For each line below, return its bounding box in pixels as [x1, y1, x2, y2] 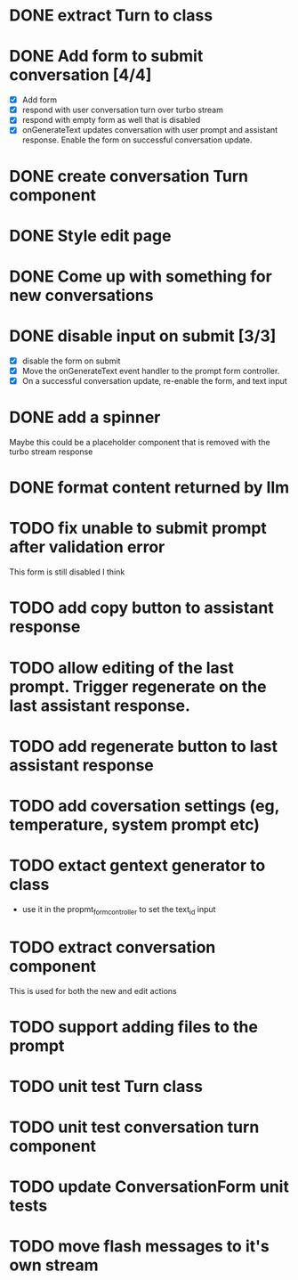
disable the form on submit [21, 355, 121, 366]
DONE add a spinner [9, 407, 161, 428]
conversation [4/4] [9, 65, 152, 86]
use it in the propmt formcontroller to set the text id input [21, 903, 216, 917]
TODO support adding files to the [9, 1016, 258, 1037]
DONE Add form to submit [9, 46, 204, 67]
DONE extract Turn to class [9, 5, 213, 26]
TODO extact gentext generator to [9, 856, 266, 876]
